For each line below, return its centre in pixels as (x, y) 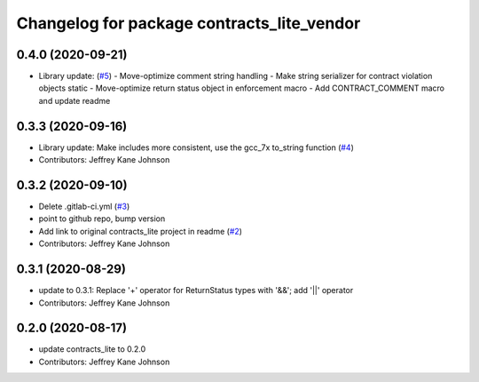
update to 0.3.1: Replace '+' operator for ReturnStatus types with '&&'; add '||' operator (196, 290)
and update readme (75, 100)
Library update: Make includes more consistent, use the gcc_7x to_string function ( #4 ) (196, 147)
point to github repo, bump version (102, 219)
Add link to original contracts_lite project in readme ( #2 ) (141, 231)
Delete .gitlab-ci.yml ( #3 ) (84, 207)
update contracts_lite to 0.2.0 (92, 349)
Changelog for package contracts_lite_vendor (188, 23)
